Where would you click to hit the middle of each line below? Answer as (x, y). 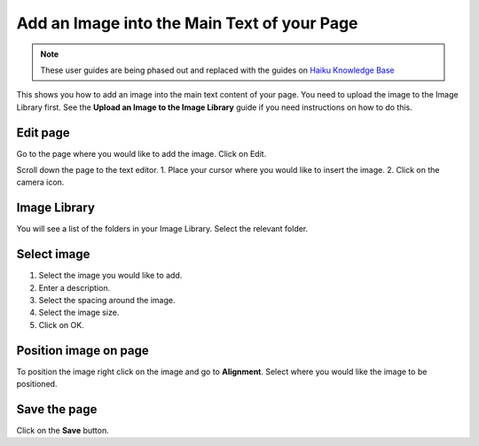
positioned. (37, 384)
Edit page (43, 133)
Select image (53, 254)
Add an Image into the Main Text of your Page (187, 23)
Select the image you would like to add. (110, 276)
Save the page (57, 409)
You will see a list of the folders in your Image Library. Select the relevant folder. (162, 229)
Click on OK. (61, 325)
